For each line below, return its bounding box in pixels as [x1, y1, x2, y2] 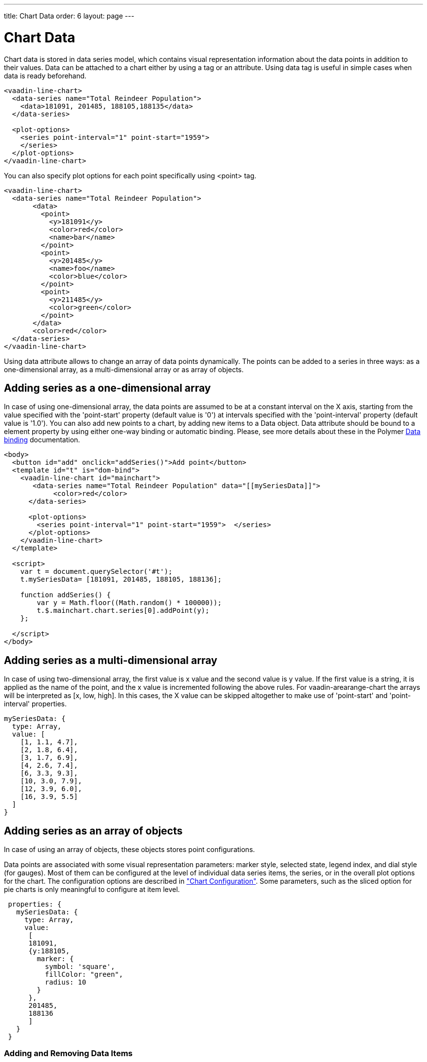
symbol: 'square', [45, 963, 115, 971]
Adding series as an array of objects [4, 824, 183, 837]
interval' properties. [4, 700, 67, 708]
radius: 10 [45, 978, 86, 986]
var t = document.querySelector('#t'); [20, 568, 173, 576]
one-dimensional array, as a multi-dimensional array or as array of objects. [4, 365, 244, 374]
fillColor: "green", [45, 970, 123, 979]
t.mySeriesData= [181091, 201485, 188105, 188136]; [20, 575, 222, 584]
